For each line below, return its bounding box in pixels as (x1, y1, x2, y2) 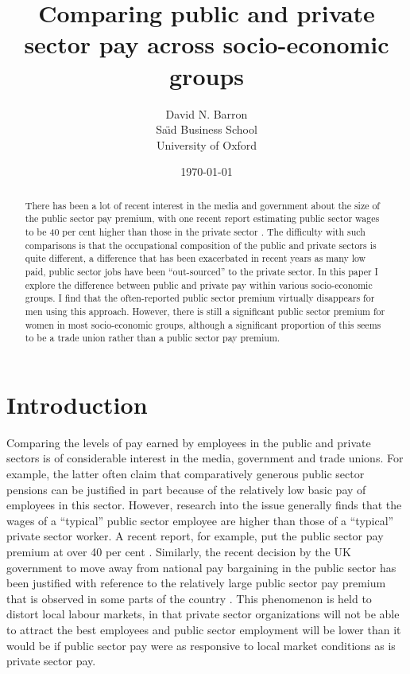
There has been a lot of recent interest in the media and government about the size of (25, 198, 380, 212)
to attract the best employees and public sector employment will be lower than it (6, 621, 401, 637)
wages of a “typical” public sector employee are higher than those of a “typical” (6, 512, 394, 528)
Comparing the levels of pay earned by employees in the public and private (6, 434, 371, 450)
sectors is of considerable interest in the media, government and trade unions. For (6, 450, 404, 466)
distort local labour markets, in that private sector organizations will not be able (6, 606, 400, 622)
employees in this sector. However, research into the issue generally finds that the (6, 497, 402, 513)
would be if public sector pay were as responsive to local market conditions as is (6, 637, 396, 653)
